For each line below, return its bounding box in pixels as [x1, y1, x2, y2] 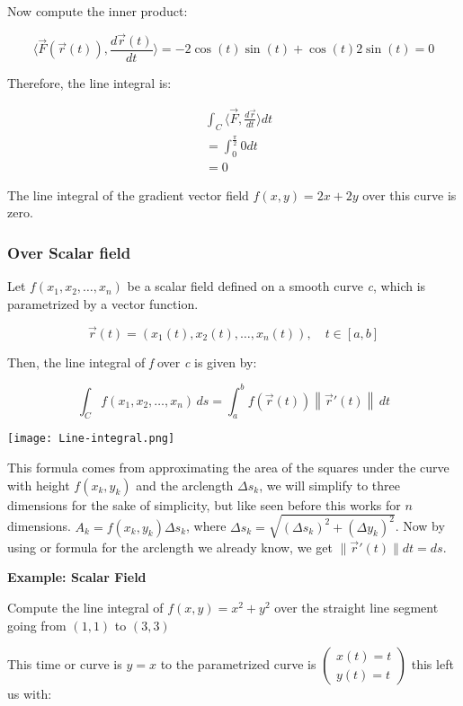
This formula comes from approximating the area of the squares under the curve [7, 458, 450, 477]
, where [186, 516, 227, 535]
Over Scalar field [7, 241, 131, 263]
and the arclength [136, 475, 234, 494]
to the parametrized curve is [160, 655, 316, 674]
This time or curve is [7, 655, 122, 674]
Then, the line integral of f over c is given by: [7, 352, 257, 371]
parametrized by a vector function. [7, 294, 199, 313]
